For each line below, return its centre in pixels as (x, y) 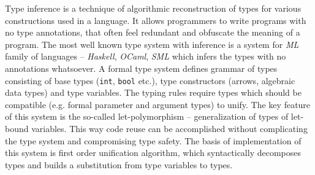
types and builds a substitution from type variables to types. (119, 164)
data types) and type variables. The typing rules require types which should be (153, 92)
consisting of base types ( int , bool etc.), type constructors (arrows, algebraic (150, 80)
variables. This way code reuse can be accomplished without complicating (169, 128)
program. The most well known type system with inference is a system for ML (152, 44)
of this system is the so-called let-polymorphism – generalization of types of (147, 116)
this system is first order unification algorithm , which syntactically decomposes (153, 153)
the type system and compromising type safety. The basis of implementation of (153, 140)
